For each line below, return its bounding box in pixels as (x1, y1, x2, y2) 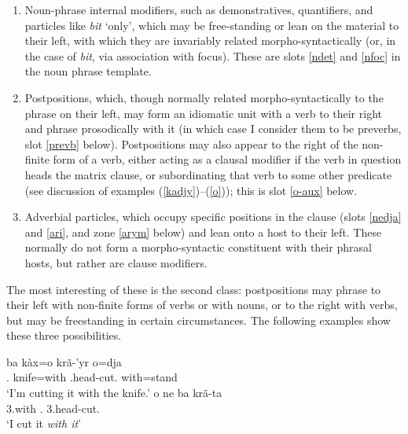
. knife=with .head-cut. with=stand (6, 369, 178, 385)
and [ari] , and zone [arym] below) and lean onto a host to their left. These (24, 223, 382, 240)
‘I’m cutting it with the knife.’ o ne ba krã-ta (6, 384, 222, 401)
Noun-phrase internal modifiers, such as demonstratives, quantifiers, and (24, 2, 373, 17)
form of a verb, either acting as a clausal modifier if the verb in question (53, 151, 402, 167)
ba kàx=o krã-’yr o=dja (6, 353, 122, 370)
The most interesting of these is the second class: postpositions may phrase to (6, 281, 381, 297)
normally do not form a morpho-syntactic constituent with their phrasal (24, 239, 372, 256)
